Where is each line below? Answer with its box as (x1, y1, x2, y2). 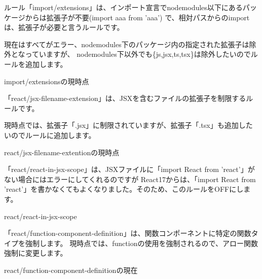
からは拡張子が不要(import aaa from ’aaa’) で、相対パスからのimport (25, 12, 250, 22)
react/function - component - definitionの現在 (4, 264, 138, 275)
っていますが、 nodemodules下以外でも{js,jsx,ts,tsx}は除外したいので (25, 49, 251, 59)
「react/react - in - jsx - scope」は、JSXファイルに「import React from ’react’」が (4, 164, 255, 175)
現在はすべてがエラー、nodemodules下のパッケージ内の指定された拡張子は (4, 39, 249, 49)
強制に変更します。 (4, 248, 67, 258)
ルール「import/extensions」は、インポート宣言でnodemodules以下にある (4, 2, 243, 12)
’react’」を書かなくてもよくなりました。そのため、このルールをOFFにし (4, 184, 244, 194)
